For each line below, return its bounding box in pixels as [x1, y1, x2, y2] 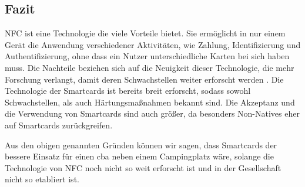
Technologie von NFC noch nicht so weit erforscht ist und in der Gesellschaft [5, 161, 281, 174]
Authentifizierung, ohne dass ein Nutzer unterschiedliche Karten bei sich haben [5, 50, 290, 62]
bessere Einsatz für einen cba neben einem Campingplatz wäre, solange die [5, 150, 274, 162]
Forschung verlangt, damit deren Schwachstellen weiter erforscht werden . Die [5, 73, 284, 85]
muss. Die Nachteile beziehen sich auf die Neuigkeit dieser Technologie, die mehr [5, 61, 294, 73]
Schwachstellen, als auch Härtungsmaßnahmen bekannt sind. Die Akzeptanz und [5, 96, 295, 108]
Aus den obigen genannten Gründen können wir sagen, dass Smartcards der [5, 138, 277, 151]
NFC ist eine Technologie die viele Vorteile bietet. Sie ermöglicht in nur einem [5, 27, 286, 39]
